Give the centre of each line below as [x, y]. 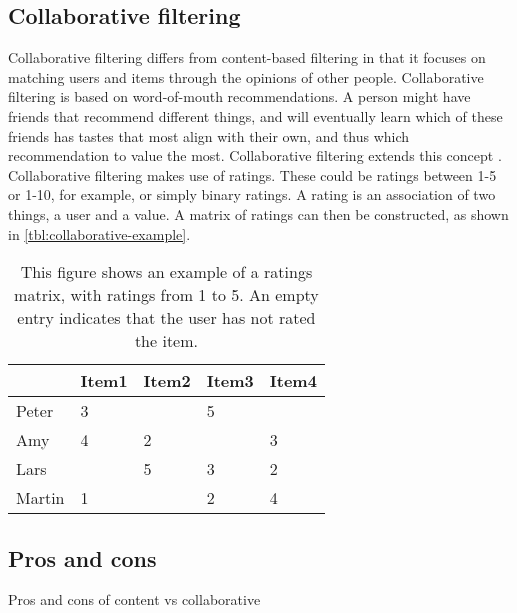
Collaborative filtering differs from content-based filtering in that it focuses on [247, 57]
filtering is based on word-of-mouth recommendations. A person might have [239, 96]
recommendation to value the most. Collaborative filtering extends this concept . [255, 155]
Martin [40, 498]
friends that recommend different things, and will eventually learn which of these [255, 115]
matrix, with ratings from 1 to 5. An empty [166, 295]
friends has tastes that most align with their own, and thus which [209, 135]
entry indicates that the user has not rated [166, 318]
